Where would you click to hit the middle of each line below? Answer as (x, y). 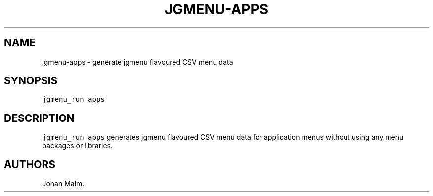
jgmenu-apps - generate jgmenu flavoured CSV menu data (138, 62)
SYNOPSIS (31, 81)
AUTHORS (30, 164)
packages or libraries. (78, 146)
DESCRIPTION (39, 118)
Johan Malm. (63, 184)
